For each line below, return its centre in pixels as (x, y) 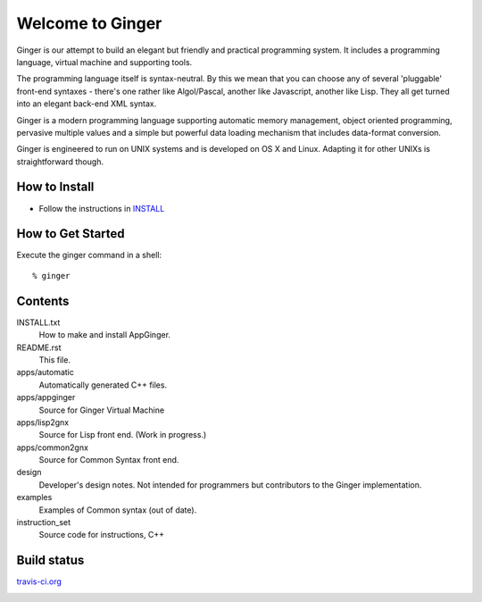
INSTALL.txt (38, 322)
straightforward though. (60, 162)
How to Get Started (71, 234)
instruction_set (44, 523)
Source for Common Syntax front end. (109, 460)
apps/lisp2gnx (43, 422)
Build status (50, 560)
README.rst (39, 347)
